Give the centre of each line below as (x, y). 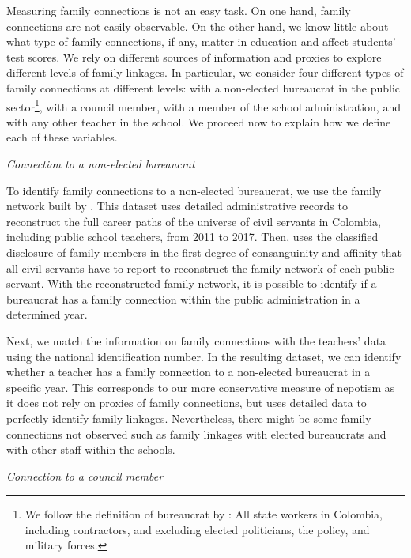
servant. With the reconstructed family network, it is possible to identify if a (192, 283)
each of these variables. (62, 137)
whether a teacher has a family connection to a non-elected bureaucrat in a (189, 372)
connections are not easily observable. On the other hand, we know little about (198, 26)
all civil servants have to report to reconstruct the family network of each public (200, 268)
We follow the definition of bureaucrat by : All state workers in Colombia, (204, 514)
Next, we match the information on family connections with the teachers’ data (196, 340)
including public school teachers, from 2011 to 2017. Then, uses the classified (192, 237)
